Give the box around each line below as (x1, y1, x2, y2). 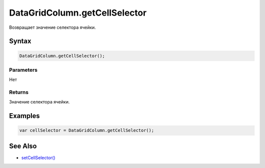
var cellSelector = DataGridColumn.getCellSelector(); (19, 127, 154, 133)
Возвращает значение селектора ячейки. (9, 24, 96, 30)
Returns (9, 89, 29, 96)
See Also (9, 142, 37, 150)
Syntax (9, 37, 31, 45)
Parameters (9, 66, 38, 73)
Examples (9, 112, 40, 120)
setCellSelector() (21, 154, 56, 161)
